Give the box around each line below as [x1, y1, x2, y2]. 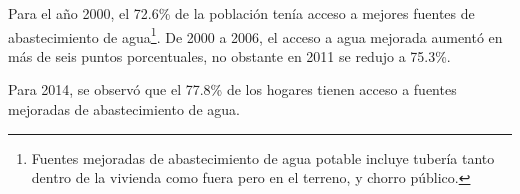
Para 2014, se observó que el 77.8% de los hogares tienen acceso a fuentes [8, 79, 457, 100]
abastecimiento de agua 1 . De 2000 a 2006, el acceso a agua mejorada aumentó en [8, 23, 503, 47]
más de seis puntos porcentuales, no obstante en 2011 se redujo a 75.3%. [8, 45, 451, 66]
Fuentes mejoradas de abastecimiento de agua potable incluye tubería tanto [31, 147, 495, 168]
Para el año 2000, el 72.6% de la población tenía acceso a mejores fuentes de [8, 3, 475, 23]
